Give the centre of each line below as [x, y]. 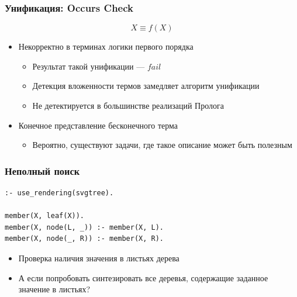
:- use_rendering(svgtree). [59, 193]
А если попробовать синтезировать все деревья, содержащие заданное [143, 277]
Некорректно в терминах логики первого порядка [106, 46]
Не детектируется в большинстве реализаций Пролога [128, 105]
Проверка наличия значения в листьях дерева [99, 258]
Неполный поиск [42, 170]
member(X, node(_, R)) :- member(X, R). [84, 239]
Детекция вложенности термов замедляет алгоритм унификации [146, 86]
